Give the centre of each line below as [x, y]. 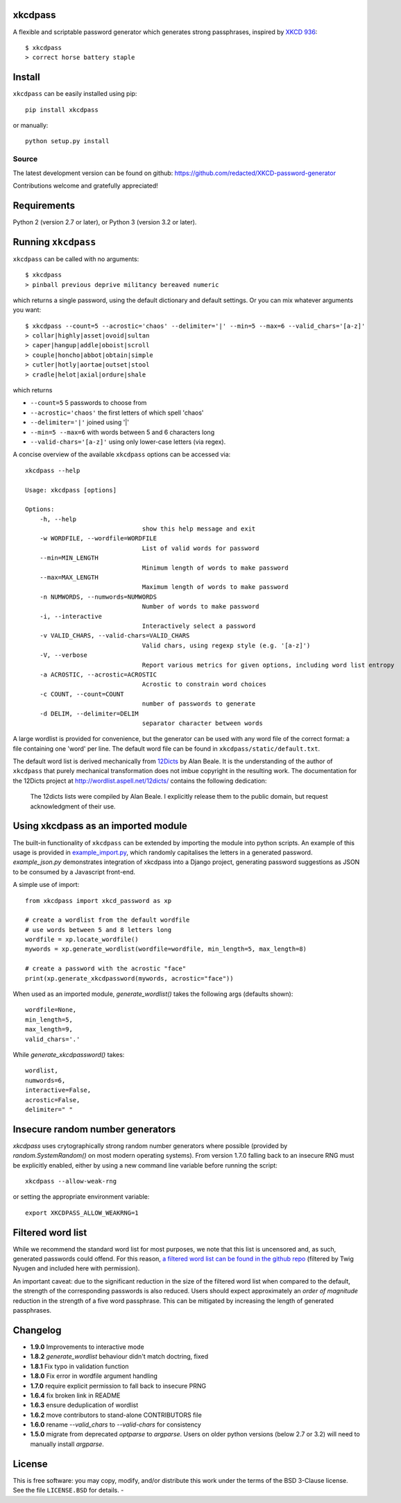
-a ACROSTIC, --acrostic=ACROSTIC [98, 674]
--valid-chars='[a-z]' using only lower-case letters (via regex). [128, 442]
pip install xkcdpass [62, 110]
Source [25, 159]
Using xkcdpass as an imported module [100, 826]
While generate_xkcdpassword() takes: [69, 1054]
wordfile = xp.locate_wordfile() [82, 940]
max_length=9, [49, 1029]
